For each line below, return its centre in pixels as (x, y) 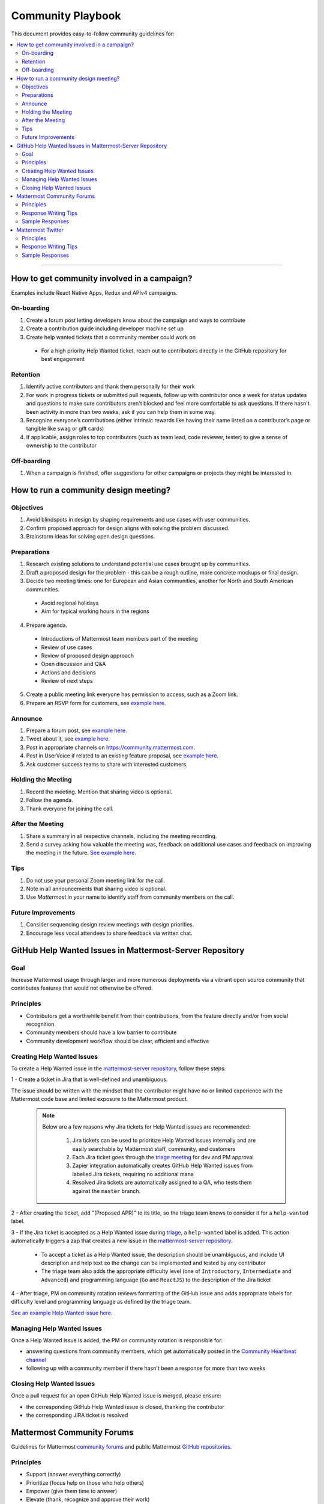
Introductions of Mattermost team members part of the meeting (119, 639)
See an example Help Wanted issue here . (62, 1313)
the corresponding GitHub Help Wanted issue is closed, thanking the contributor (125, 1407)
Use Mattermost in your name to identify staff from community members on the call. (130, 897)
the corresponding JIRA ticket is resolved (77, 1415)
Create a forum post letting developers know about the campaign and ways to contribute (136, 320)
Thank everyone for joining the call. (70, 809)
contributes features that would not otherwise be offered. (82, 988)
